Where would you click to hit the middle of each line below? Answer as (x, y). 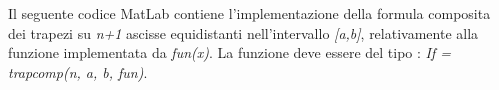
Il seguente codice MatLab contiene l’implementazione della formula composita (249, 13)
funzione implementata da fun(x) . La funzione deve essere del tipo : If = (230, 52)
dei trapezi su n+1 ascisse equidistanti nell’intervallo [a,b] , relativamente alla (243, 32)
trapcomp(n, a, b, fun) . (78, 71)
